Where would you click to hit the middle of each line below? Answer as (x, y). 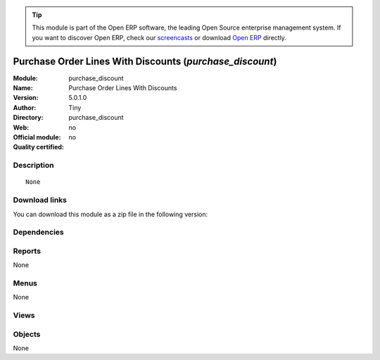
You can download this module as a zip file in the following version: (110, 214)
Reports (27, 251)
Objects (27, 334)
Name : (23, 88)
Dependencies (39, 232)
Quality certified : (39, 147)
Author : (25, 107)
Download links (40, 200)
